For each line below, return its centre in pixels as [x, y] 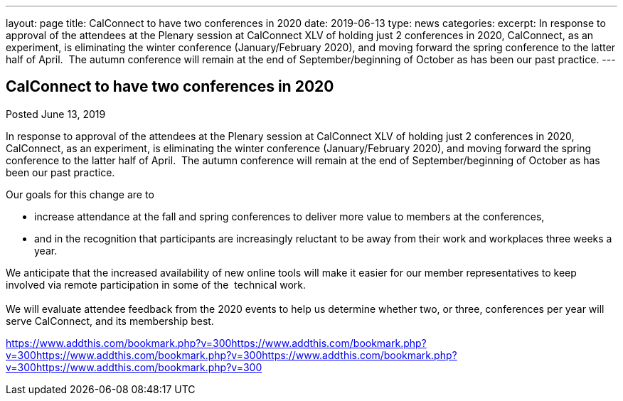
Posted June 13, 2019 [56, 114]
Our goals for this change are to [80, 194]
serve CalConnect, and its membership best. [110, 321]
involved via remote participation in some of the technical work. [156, 284]
